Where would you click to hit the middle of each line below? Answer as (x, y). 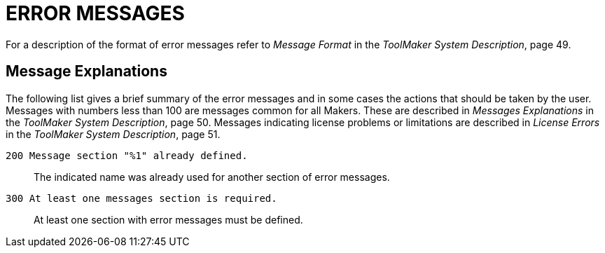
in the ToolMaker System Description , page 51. (113, 134)
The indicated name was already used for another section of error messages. (212, 177)
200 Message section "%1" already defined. (127, 155)
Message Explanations (86, 71)
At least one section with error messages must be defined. (168, 219)
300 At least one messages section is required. (141, 198)
